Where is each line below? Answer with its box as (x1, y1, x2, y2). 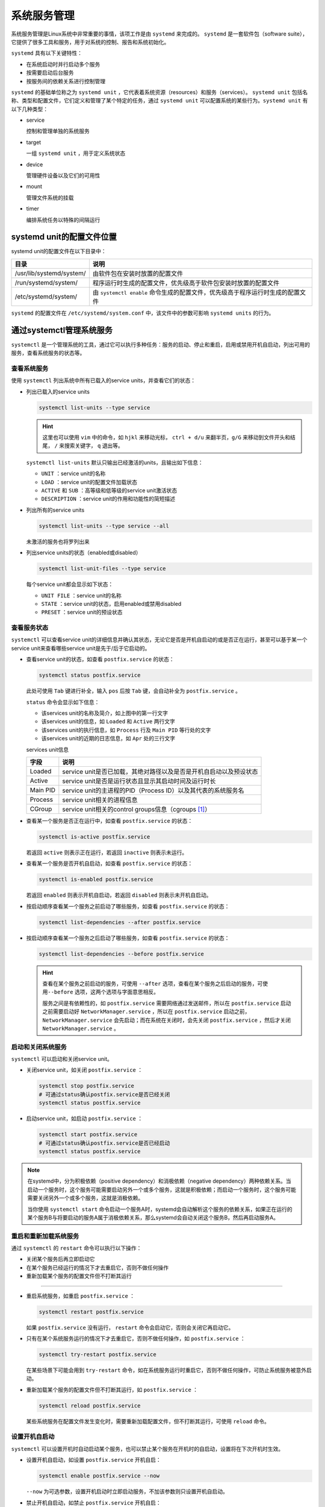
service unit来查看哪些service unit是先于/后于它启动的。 (11, 644, 150, 652)
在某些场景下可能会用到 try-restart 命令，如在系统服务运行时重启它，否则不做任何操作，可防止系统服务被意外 (26, 1366, 307, 1374)
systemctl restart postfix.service (39, 1308, 144, 1315)
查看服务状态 (11, 624, 49, 632)
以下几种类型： (11, 105, 48, 113)
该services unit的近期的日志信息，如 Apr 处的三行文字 (41, 735, 176, 742)
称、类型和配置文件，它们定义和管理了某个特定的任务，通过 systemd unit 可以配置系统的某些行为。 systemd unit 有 (11, 97, 308, 104)
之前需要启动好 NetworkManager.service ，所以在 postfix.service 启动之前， (42, 1008, 250, 1015)
